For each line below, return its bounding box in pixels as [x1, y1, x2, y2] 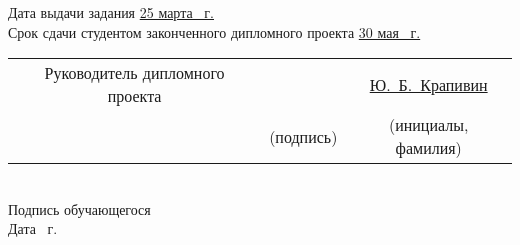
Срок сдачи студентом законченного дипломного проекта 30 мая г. [8, 21, 421, 42]
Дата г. [8, 218, 58, 239]
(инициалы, [388, 113, 469, 137]
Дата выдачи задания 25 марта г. [8, 2, 214, 22]
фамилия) [395, 136, 462, 160]
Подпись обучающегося [8, 198, 151, 219]
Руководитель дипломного [44, 61, 225, 85]
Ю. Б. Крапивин [369, 72, 488, 96]
